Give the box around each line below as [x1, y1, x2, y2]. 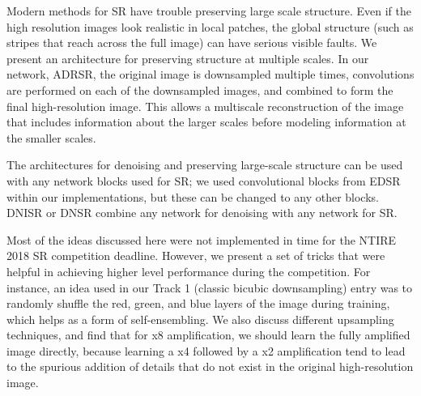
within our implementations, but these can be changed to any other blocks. [6, 188, 379, 205]
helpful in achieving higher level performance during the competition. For [6, 262, 371, 279]
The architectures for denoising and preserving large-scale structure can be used [6, 156, 403, 173]
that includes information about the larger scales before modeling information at [6, 113, 406, 130]
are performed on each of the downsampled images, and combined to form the [6, 81, 393, 98]
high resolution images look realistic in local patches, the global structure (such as [6, 18, 414, 35]
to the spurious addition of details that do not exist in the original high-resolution [6, 358, 414, 375]
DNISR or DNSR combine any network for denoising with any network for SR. [6, 204, 398, 221]
